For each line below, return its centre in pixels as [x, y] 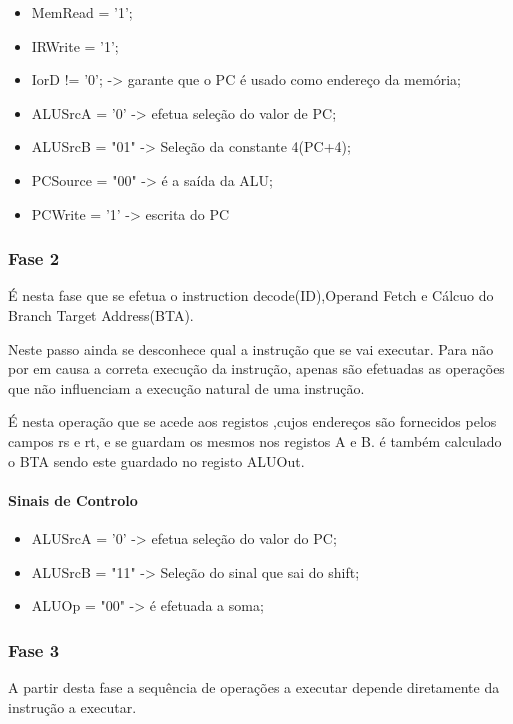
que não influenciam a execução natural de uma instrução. [186, 387]
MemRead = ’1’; [82, 12]
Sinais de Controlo [73, 499]
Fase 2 [34, 258]
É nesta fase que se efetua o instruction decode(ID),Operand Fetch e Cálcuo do [251, 295]
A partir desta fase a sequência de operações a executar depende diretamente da [254, 686]
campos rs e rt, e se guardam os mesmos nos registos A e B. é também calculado [255, 440]
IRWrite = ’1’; [75, 45]
